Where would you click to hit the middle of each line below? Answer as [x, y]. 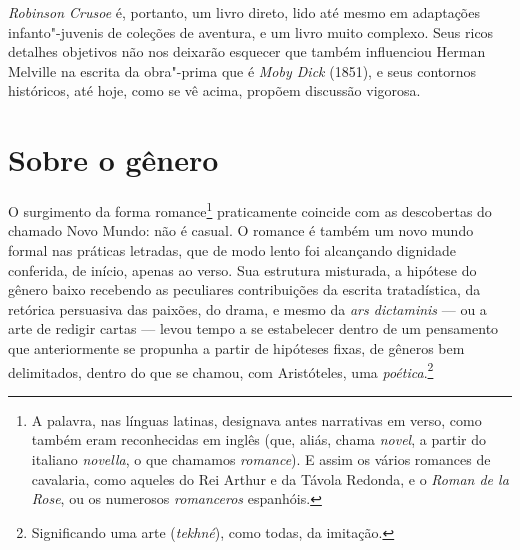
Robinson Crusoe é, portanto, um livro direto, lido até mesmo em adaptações [244, 12]
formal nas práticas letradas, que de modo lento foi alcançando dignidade [232, 249]
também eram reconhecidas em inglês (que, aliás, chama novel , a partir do [258, 439]
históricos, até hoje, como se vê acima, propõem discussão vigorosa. [214, 90]
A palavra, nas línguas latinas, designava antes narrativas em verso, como [256, 419]
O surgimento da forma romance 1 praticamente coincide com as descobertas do [250, 209]
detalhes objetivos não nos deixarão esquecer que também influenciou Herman [247, 51]
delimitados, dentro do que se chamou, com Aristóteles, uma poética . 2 [221, 370]
